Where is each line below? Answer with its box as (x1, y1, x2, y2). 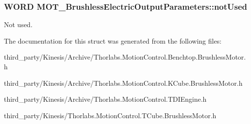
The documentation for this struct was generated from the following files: (4, 35, 222, 46)
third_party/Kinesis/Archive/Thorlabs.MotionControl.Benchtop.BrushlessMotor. (4, 52, 246, 62)
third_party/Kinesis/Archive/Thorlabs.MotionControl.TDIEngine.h (4, 94, 207, 104)
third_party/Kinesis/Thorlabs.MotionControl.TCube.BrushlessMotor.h (4, 110, 217, 120)
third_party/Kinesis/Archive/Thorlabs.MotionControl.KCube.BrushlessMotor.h (4, 77, 243, 88)
